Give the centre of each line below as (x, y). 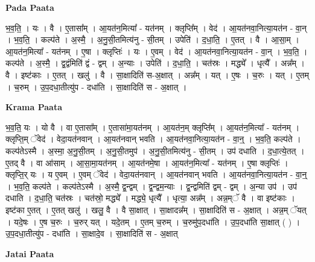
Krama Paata (34, 107)
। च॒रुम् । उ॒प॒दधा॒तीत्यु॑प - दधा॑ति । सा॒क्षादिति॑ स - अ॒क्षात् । (96, 86)
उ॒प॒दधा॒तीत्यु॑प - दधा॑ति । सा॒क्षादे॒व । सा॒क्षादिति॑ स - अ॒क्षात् (92, 233)
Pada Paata (30, 7)
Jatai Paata (30, 253)
